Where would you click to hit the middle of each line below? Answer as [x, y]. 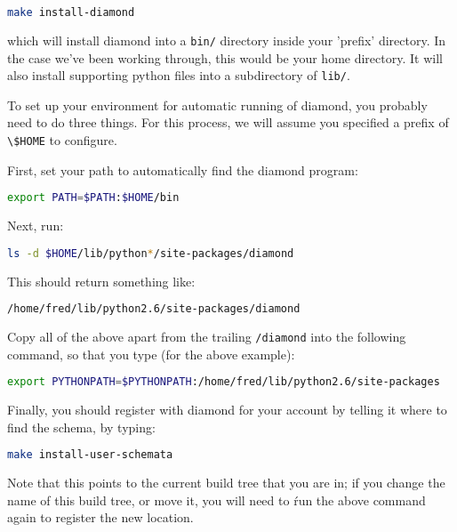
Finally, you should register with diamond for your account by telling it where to [227, 410]
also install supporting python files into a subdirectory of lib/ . [179, 75]
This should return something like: [101, 281]
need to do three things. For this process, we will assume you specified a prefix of [228, 122]
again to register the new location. [100, 517]
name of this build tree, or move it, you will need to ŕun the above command [216, 500]
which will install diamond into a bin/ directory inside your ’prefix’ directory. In [227, 40]
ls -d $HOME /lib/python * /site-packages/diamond [151, 253]
